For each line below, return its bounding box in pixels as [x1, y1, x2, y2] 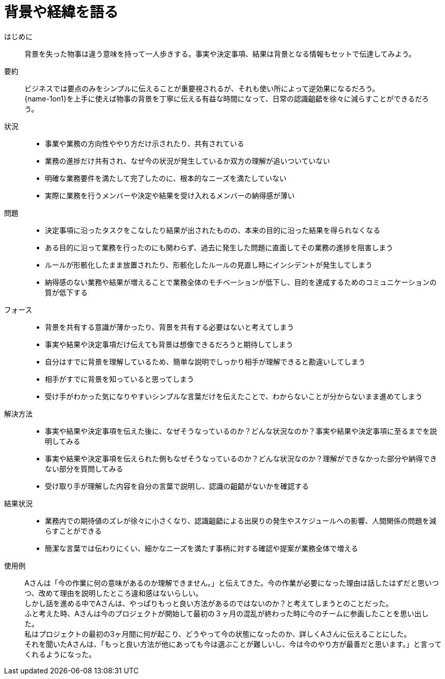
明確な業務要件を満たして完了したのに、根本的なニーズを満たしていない [45, 173, 287, 182]
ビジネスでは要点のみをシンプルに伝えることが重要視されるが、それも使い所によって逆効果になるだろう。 [24, 84, 380, 93]
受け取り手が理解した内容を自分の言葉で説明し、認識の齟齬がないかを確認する [45, 481, 309, 490]
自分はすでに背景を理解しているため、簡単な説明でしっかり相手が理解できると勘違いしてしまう [45, 357, 366, 366]
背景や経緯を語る [4, 4, 119, 21]
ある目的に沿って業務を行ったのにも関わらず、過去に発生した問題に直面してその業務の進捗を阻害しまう [45, 243, 394, 252]
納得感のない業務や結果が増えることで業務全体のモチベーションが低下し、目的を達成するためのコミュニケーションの [45, 277, 437, 286]
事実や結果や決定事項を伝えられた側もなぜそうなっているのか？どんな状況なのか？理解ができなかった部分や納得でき [45, 454, 437, 463]
